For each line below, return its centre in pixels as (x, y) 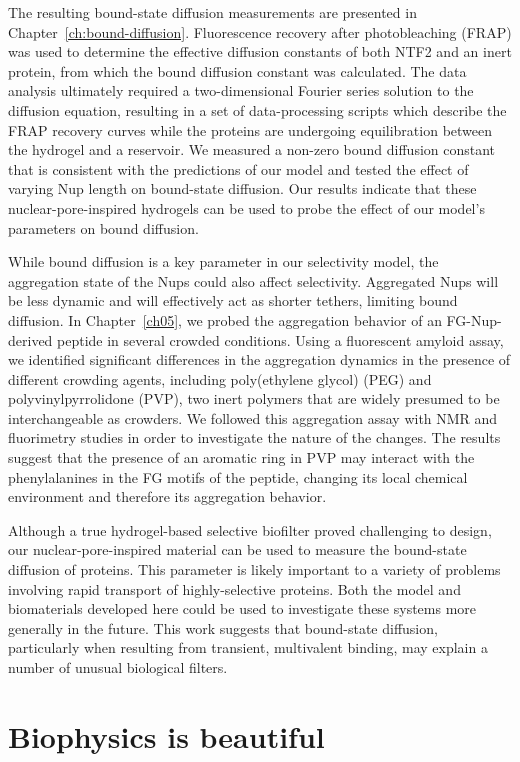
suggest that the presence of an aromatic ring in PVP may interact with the (241, 457)
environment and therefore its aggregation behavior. (167, 496)
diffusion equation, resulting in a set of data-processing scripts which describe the (257, 109)
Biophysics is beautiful (166, 735)
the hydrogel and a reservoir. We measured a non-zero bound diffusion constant (252, 149)
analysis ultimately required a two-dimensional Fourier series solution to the (241, 90)
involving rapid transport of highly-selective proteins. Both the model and (234, 588)
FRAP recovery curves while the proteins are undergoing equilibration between (250, 129)
